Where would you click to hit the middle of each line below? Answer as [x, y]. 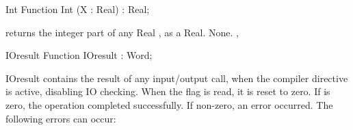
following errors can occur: [61, 118]
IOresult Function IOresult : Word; [79, 55]
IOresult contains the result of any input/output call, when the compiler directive [177, 78]
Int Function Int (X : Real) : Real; [78, 9]
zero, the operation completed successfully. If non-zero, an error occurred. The [169, 104]
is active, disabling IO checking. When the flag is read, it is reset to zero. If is [168, 91]
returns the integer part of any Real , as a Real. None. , [122, 32]
